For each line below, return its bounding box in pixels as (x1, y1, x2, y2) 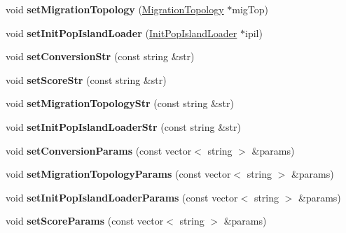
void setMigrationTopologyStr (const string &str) (6, 96, 234, 111)
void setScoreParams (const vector (6, 213, 164, 228)
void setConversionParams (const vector (6, 143, 192, 157)
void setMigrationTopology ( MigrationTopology (6, 2, 224, 16)
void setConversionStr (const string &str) (6, 49, 195, 64)
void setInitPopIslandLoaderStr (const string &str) (6, 119, 241, 134)
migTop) (232, 2, 269, 16)
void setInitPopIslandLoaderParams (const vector (6, 190, 238, 204)
